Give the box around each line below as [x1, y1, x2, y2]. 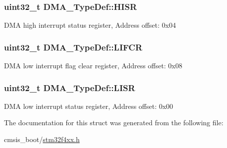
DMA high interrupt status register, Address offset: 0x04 [4, 20, 176, 30]
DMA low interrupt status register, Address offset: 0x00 [4, 100, 173, 111]
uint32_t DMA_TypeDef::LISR [4, 81, 135, 94]
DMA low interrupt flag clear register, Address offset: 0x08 [4, 60, 182, 71]
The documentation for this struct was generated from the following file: [4, 117, 224, 128]
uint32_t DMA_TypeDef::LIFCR [4, 41, 143, 53]
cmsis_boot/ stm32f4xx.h [4, 134, 80, 145]
